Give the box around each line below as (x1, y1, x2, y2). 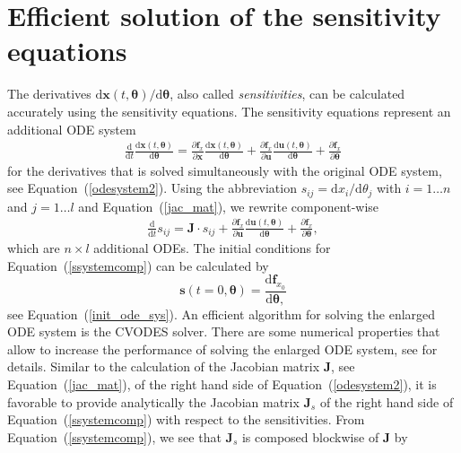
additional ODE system (7, 119, 136, 138)
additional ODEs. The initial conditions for (93, 239, 331, 257)
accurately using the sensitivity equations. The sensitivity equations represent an (7, 101, 451, 120)
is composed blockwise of (241, 427, 379, 446)
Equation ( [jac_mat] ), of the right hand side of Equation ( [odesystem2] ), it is (7, 374, 437, 393)
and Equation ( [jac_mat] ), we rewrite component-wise (78, 196, 379, 215)
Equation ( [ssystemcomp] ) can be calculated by (7, 256, 269, 274)
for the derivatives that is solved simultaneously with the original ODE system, (7, 161, 442, 179)
